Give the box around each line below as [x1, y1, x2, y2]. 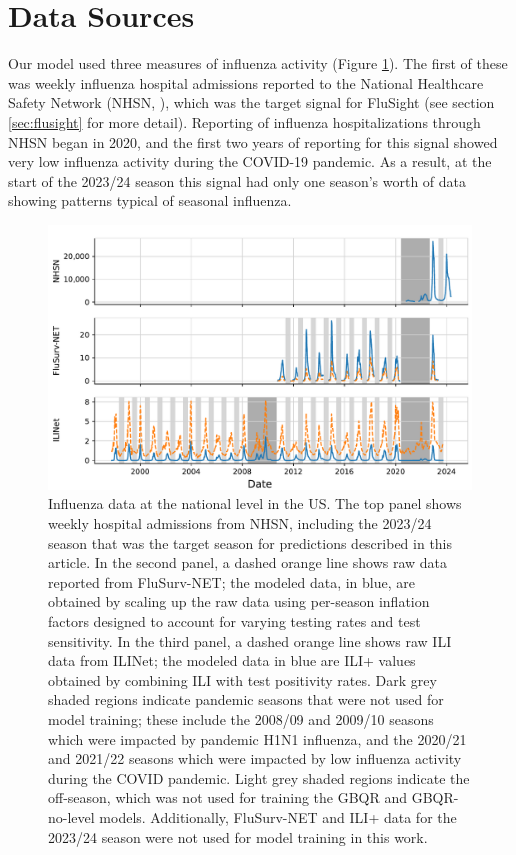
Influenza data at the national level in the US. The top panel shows [48, 493, 462, 514]
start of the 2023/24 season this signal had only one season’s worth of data [8, 170, 467, 191]
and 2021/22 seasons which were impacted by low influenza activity [48, 748, 462, 769]
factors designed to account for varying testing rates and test [48, 611, 421, 632]
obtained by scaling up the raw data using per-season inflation [48, 591, 430, 612]
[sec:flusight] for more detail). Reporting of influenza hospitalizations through [8, 111, 481, 132]
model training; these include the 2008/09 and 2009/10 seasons [48, 709, 434, 729]
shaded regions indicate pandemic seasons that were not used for [48, 689, 444, 710]
